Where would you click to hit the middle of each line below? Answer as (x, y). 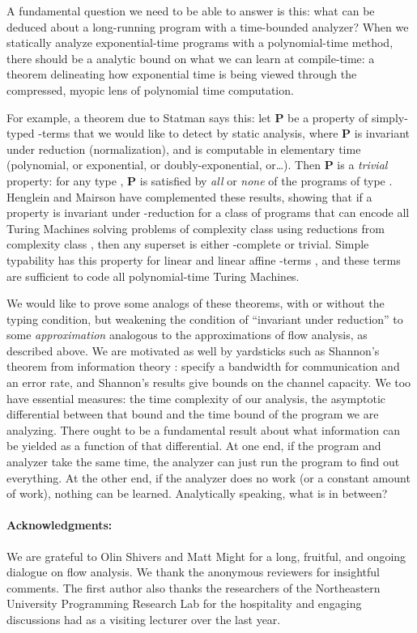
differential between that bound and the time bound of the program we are (193, 414)
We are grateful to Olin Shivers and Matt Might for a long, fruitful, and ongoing (206, 556)
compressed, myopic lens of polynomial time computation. (150, 89)
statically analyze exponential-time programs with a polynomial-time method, (200, 42)
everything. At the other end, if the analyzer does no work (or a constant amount (208, 477)
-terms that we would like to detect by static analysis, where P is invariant (224, 133)
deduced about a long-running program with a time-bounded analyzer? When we (208, 26)
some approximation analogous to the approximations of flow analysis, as (187, 335)
